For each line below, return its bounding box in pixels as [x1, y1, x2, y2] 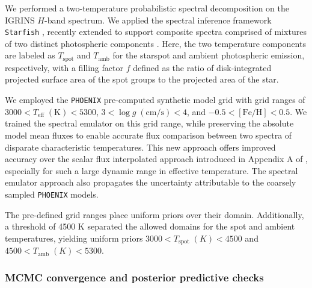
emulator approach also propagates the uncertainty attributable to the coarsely [5, 176, 296, 189]
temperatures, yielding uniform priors [5, 231, 143, 244]
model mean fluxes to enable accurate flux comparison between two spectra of [5, 128, 292, 141]
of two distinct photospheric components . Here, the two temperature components [5, 37, 306, 49]
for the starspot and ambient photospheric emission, [112, 49, 305, 61]
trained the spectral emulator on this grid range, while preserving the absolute [5, 117, 294, 130]
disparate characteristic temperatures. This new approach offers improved [5, 140, 276, 153]
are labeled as [5, 49, 55, 61]
